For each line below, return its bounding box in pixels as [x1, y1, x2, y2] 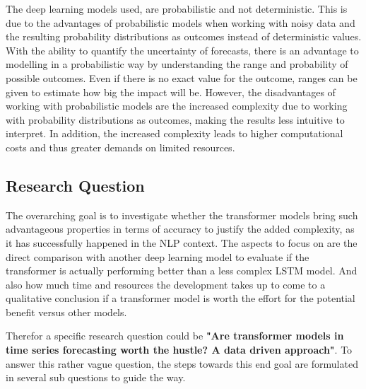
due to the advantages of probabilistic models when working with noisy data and [6, 15, 355, 30]
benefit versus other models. [6, 304, 127, 319]
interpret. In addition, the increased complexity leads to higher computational [6, 126, 343, 141]
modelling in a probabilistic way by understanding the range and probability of [6, 57, 348, 71]
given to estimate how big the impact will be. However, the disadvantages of [6, 84, 336, 99]
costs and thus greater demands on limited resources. [6, 139, 235, 154]
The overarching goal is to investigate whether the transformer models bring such [6, 207, 358, 222]
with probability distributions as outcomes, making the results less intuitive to [6, 112, 345, 127]
